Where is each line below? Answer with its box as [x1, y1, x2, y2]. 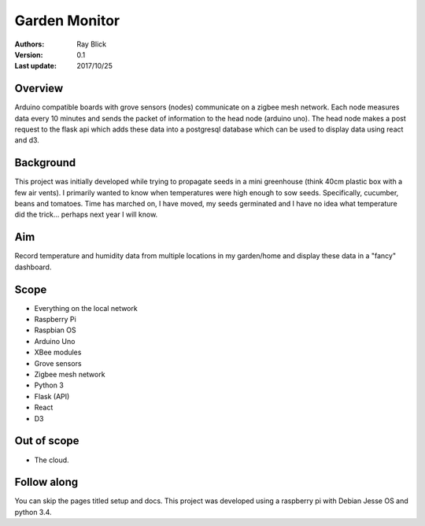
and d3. [14, 135, 39, 145]
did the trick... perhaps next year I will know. [14, 209, 158, 220]
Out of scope [14, 434, 79, 448]
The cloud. [34, 455, 70, 465]
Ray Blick [76, 39, 107, 49]
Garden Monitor [14, 12, 120, 29]
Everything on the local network [34, 303, 138, 313]
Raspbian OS [34, 325, 76, 335]
